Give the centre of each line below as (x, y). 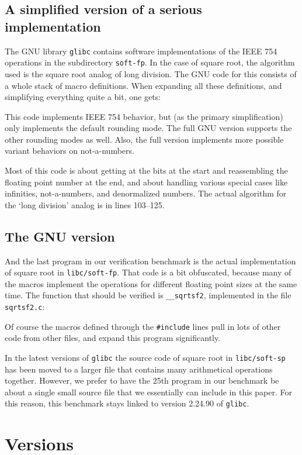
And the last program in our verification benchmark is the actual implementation (150, 261)
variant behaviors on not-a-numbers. (70, 151)
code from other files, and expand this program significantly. (113, 338)
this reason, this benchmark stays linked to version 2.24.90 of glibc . (127, 403)
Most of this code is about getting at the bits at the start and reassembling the (146, 170)
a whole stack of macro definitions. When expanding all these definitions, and (143, 85)
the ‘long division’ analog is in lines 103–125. (85, 204)
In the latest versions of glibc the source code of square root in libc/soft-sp (145, 358)
